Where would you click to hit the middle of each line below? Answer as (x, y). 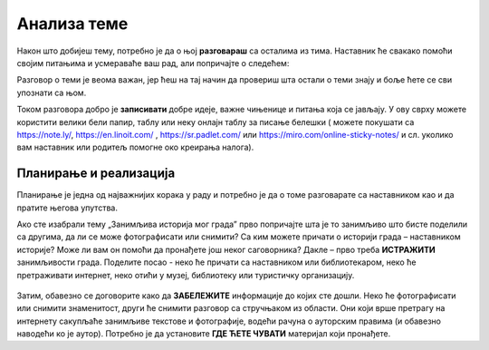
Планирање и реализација (96, 174)
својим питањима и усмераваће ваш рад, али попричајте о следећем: (153, 63)
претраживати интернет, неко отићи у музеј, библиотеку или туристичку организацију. (186, 275)
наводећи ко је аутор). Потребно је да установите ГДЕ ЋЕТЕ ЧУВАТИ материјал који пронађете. (204, 334)
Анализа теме (72, 24)
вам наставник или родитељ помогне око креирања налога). (135, 147)
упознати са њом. (52, 92)
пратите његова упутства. (67, 208)
